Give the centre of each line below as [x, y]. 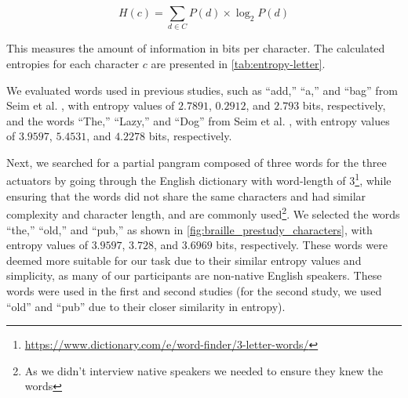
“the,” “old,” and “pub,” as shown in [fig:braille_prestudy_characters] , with [189, 229]
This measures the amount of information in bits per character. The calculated [196, 48]
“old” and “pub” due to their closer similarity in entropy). [146, 306]
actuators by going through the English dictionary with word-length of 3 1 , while [199, 179]
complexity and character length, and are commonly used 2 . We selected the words [203, 213]
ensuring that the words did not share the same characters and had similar [186, 195]
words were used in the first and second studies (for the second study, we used [194, 290]
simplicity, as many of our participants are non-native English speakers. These [194, 275]
